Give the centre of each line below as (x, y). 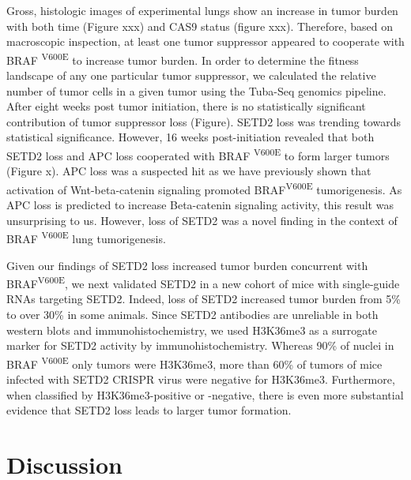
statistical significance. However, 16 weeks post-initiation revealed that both (190, 137)
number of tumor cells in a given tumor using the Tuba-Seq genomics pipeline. (196, 90)
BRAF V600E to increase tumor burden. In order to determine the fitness (183, 58)
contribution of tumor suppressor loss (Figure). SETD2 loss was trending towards (204, 121)
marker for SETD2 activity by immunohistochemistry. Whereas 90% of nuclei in (200, 345)
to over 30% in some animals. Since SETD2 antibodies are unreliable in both (192, 314)
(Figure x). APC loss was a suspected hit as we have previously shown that (189, 171)
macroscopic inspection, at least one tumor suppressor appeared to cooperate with (205, 41)
